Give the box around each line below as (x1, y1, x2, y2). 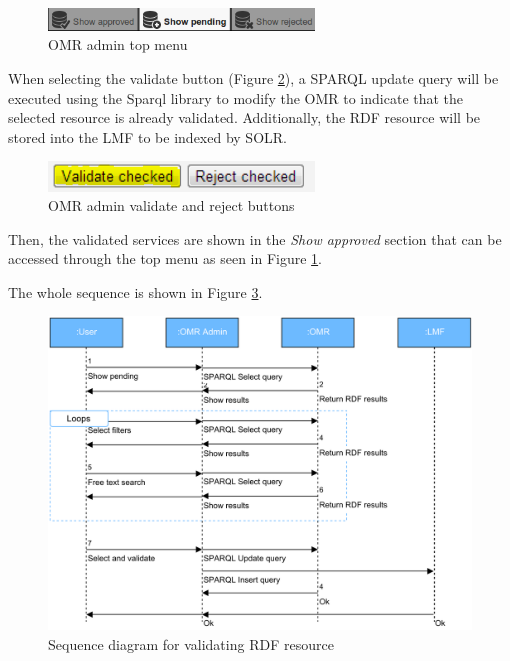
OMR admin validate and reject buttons (48, 195, 295, 216)
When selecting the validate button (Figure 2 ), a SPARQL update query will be (8, 68, 499, 89)
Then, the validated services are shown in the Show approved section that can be (8, 228, 502, 249)
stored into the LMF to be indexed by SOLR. (8, 126, 287, 147)
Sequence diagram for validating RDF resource (48, 633, 334, 654)
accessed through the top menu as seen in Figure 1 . (8, 248, 323, 269)
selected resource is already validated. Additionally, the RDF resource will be (8, 107, 481, 128)
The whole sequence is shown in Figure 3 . (8, 281, 263, 302)
